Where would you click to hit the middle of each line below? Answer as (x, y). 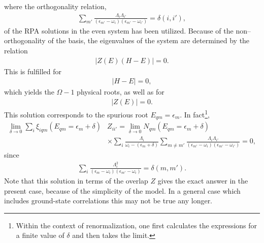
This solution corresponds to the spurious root (76, 114)
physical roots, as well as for (121, 92)
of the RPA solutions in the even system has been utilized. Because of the (119, 30)
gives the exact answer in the (203, 180)
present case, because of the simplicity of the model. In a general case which (122, 190)
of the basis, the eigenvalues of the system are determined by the (149, 40)
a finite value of (40, 235)
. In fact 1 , (195, 113)
